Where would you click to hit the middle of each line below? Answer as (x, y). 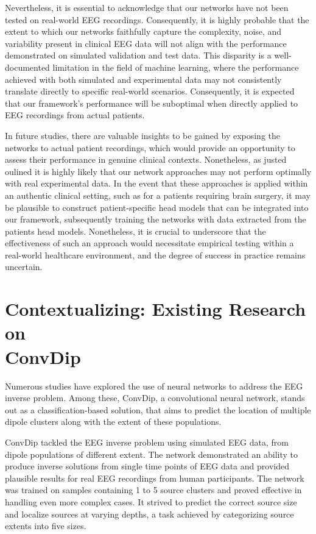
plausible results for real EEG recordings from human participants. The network (155, 478)
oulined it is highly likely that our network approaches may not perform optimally (158, 171)
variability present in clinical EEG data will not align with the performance (146, 43)
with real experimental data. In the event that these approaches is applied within (156, 183)
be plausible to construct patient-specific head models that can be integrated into (157, 207)
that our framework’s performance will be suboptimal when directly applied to (152, 103)
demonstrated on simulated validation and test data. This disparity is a (138, 55)
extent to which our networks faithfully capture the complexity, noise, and (143, 31)
